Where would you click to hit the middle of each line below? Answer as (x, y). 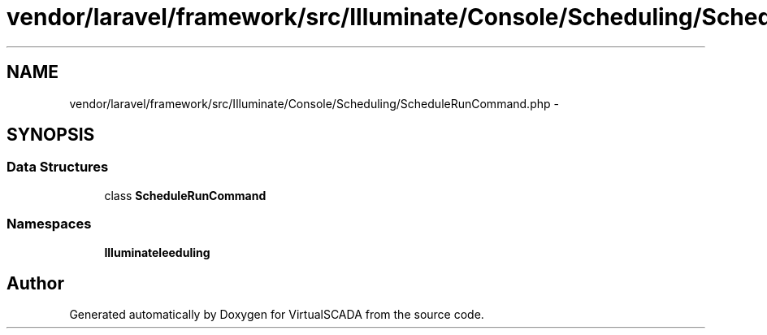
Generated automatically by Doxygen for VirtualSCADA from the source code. (277, 315)
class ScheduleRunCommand (185, 195)
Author (35, 283)
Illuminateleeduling (157, 252)
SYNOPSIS (51, 135)
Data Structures (58, 167)
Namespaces (49, 224)
